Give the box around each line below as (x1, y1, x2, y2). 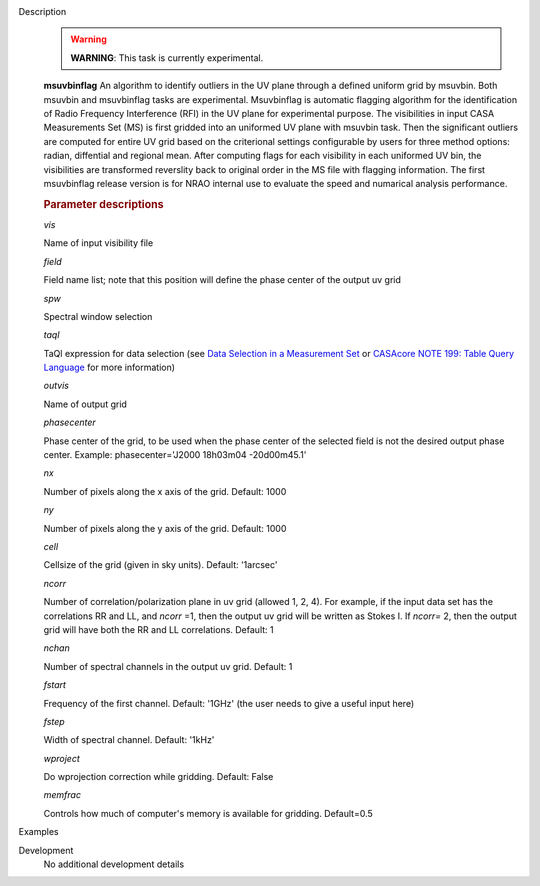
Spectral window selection (43, 310, 153, 322)
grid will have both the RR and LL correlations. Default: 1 (43, 623, 274, 635)
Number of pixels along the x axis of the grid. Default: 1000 (43, 485, 287, 497)
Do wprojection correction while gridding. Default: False (43, 771, 274, 783)
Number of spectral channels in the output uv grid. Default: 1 (43, 660, 293, 672)
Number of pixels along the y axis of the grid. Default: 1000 (43, 522, 287, 534)
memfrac (43, 789, 82, 801)
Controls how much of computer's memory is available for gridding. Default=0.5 (43, 807, 374, 819)
